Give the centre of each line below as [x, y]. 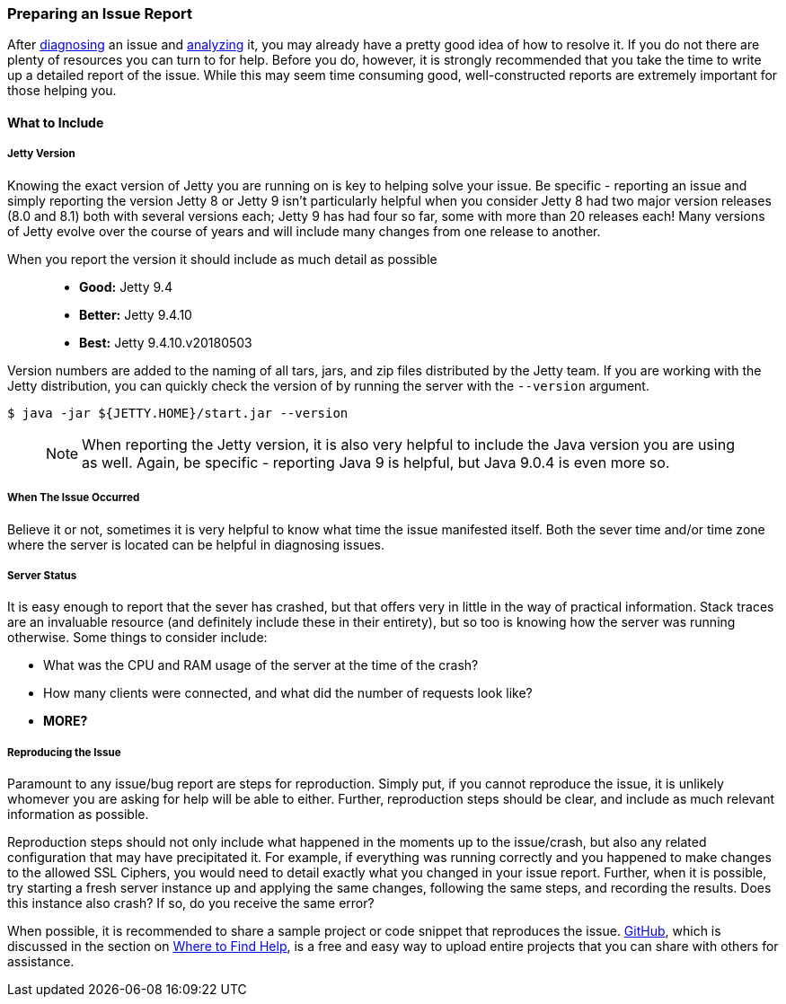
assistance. [41, 962]
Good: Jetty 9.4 [126, 286]
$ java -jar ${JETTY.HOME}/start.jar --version [178, 413]
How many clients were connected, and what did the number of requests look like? [288, 693]
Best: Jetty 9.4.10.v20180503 [166, 342]
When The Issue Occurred [74, 498]
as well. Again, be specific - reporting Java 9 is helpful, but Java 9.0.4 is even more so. [376, 462]
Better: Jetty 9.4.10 [136, 314]
